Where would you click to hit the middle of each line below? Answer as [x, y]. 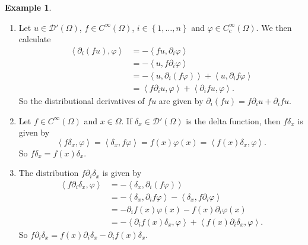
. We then [274, 27]
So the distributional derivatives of [82, 100]
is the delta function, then [233, 120]
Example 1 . [28, 7]
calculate [35, 39]
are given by [181, 100]
